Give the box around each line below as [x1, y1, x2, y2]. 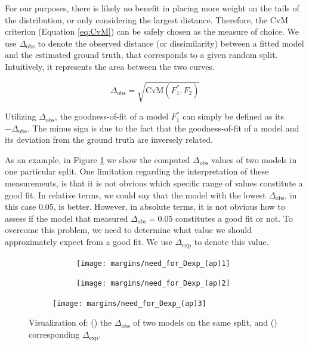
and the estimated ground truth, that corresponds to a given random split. [5, 48, 278, 61]
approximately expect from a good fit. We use [5, 235, 172, 248]
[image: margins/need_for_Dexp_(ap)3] [52, 299, 206, 308]
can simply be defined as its [183, 110, 284, 123]
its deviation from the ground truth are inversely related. [5, 133, 213, 146]
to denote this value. [194, 235, 269, 248]
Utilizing [5, 110, 36, 123]
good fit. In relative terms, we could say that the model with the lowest [5, 188, 266, 201]
